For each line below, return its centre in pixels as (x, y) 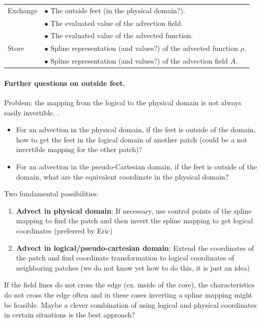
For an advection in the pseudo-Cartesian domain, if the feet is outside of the (136, 166)
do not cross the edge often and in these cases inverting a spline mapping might (128, 294)
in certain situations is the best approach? (70, 315)
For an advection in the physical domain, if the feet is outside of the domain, (136, 129)
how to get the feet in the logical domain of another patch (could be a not (132, 139)
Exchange (23, 10)
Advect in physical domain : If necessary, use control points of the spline (134, 210)
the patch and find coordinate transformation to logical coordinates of (125, 258)
